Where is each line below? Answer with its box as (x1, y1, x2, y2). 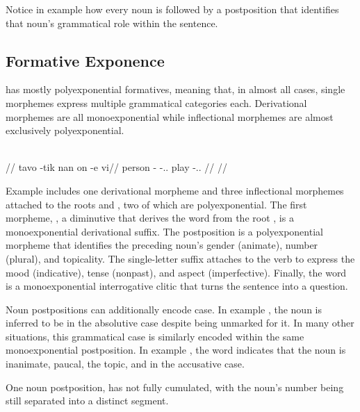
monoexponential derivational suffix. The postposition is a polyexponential (6, 224, 323, 238)
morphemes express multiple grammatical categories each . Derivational (6, 95, 307, 110)
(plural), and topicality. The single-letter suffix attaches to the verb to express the (6, 251, 355, 265)
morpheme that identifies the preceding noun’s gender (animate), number (6, 238, 318, 252)
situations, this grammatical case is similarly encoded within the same (6, 329, 304, 343)
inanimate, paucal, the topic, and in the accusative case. (6, 356, 245, 371)
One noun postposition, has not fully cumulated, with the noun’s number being (6, 379, 344, 394)
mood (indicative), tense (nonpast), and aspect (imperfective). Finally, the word (6, 265, 347, 279)
